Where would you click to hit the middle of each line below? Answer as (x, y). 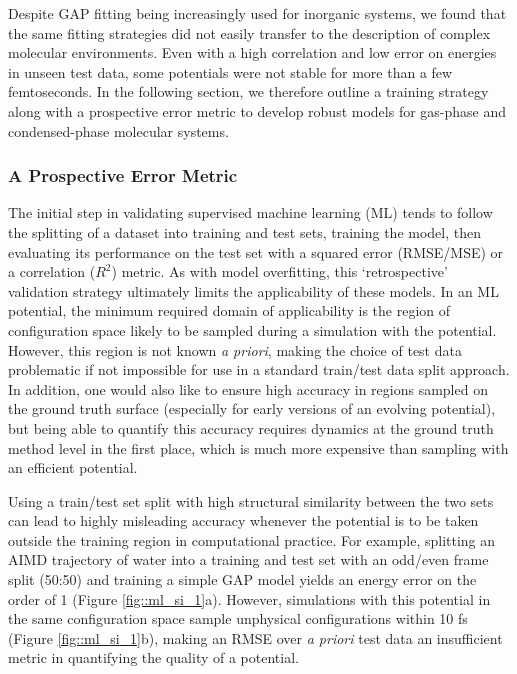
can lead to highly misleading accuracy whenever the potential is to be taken (243, 520)
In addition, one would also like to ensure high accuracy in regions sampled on (248, 388)
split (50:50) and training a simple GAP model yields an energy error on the (242, 579)
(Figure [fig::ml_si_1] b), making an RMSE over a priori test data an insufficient (255, 637)
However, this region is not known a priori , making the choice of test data (235, 349)
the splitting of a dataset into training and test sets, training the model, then (244, 231)
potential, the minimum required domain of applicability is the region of (229, 310)
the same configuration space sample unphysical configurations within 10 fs (238, 618)
